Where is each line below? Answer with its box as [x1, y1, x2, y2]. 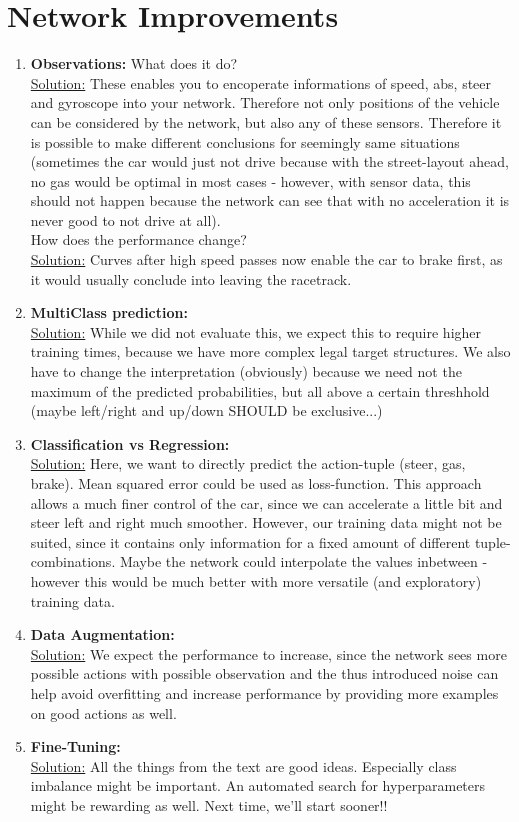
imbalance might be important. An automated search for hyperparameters [30, 775, 486, 796]
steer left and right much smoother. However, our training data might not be [30, 512, 502, 533]
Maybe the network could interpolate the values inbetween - [119, 551, 488, 572]
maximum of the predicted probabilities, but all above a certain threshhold [30, 380, 490, 401]
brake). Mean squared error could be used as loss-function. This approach [30, 473, 482, 493]
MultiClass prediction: [30, 302, 188, 323]
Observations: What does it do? [30, 53, 238, 74]
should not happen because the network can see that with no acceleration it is [30, 190, 510, 211]
